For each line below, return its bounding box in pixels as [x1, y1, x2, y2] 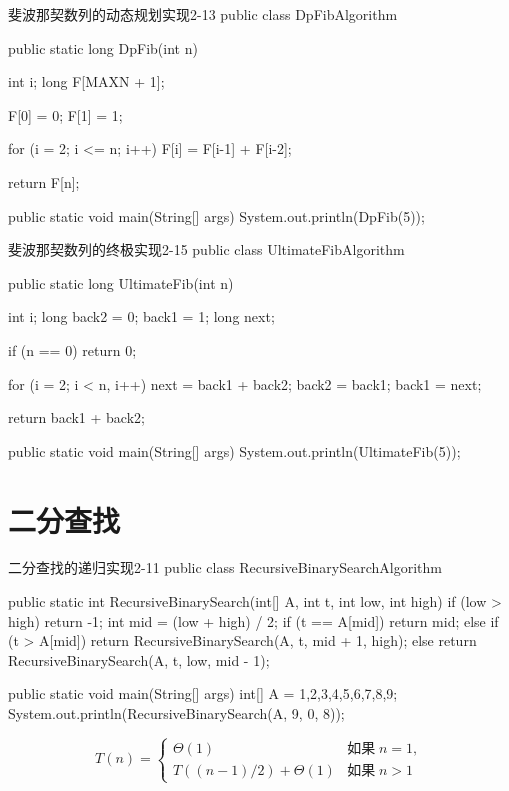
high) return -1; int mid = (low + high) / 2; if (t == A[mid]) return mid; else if [8, 610, 499, 631]
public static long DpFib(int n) [8, 37, 198, 58]
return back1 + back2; [8, 407, 145, 428]
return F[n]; [8, 171, 80, 192]
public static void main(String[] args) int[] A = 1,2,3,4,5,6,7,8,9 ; [8, 683, 398, 704]
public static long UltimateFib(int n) [8, 272, 234, 293]
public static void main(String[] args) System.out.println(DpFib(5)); [8, 205, 425, 226]
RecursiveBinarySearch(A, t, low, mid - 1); [8, 649, 270, 670]
